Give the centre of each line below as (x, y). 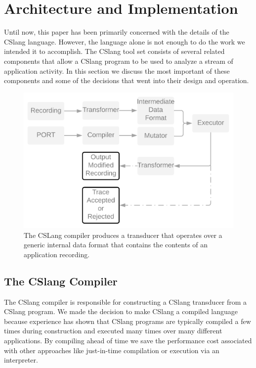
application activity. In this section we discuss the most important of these (117, 70)
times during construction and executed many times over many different (113, 331)
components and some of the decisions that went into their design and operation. (127, 80)
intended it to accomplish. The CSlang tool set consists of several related (114, 51)
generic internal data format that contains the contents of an (116, 245)
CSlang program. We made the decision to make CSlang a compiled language (121, 311)
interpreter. (21, 360)
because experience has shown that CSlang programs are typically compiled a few (128, 321)
